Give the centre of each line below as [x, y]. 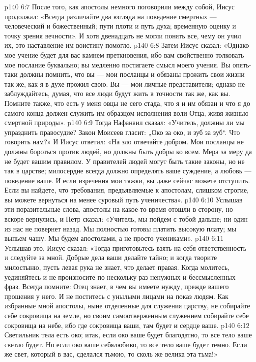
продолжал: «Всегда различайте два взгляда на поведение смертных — [111, 16]
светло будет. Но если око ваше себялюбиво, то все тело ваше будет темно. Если [126, 344]
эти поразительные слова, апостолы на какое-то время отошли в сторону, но [119, 209]
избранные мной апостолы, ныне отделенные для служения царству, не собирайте [127, 306]
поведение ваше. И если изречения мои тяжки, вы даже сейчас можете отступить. [127, 180]
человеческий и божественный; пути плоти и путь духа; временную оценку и [120, 26]
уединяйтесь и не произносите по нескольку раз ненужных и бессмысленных [120, 277]
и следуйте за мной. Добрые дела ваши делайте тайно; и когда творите [111, 257]
